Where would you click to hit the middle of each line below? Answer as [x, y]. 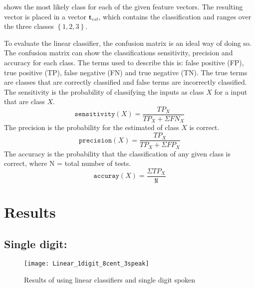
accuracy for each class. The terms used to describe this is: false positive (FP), [124, 62]
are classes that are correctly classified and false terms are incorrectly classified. [126, 82]
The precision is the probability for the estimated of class [92, 127]
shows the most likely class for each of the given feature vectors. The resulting [124, 6]
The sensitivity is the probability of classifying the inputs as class [104, 91]
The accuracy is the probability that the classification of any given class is [117, 153]
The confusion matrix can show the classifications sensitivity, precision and [119, 53]
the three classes [29, 26]
